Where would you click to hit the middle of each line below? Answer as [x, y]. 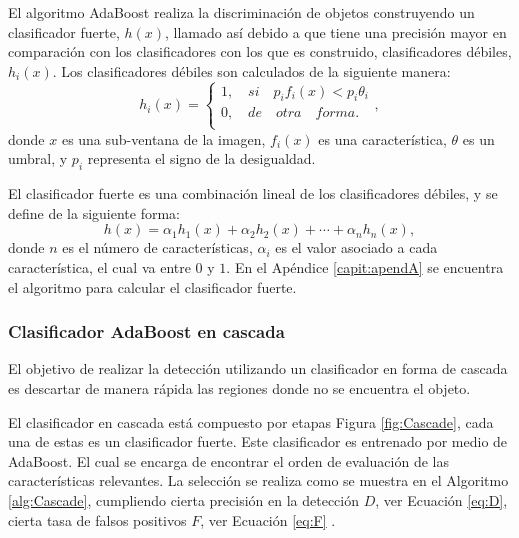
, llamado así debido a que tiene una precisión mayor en [336, 31]
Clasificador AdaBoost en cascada [146, 331]
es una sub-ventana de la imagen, [163, 138]
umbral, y [38, 158]
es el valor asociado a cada [356, 247]
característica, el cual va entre [99, 266]
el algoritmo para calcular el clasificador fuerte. [152, 286]
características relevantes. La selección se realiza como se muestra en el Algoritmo [258, 480]
